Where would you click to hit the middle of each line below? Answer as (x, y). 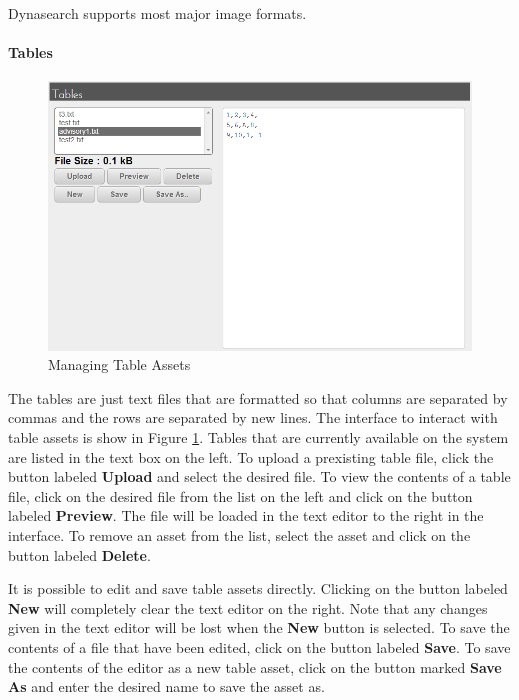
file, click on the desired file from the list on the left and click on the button (240, 495)
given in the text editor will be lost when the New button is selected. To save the (259, 627)
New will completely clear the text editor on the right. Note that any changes (248, 607)
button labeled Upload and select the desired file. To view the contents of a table (259, 476)
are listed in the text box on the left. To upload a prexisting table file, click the (251, 456)
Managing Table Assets (119, 364)
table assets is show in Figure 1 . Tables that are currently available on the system (258, 437)
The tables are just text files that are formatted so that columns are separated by (258, 397)
